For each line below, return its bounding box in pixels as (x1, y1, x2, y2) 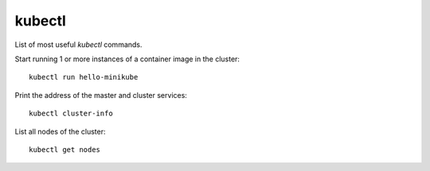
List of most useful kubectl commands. (14, 40, 143, 49)
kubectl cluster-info (29, 109, 113, 119)
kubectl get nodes (29, 145, 101, 154)
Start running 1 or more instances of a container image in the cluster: (14, 54, 240, 64)
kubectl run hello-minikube (29, 72, 139, 82)
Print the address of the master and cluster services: (14, 90, 187, 99)
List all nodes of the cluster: (14, 126, 106, 136)
